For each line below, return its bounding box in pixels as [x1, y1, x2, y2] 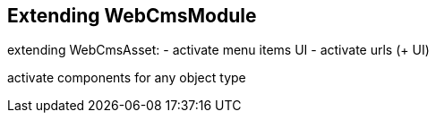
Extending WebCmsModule [7, 4, 257, 27]
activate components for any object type [7, 70, 246, 86]
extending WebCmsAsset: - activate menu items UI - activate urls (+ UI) [7, 42, 430, 58]
